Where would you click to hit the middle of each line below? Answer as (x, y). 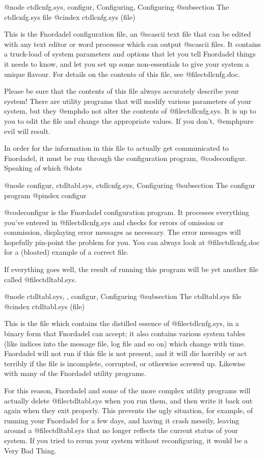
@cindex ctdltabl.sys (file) (45, 306)
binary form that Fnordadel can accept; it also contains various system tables (125, 333)
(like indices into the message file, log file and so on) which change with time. (125, 343)
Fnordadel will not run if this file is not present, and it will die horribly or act (126, 353)
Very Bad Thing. (30, 450)
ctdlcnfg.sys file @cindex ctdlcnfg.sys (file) (70, 17)
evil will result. (27, 131)
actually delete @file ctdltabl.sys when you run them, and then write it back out (128, 400)
